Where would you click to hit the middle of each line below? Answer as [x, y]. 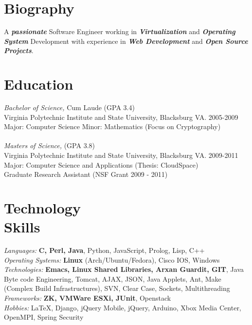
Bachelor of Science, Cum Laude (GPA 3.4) [69, 107]
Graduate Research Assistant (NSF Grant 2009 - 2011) [86, 174]
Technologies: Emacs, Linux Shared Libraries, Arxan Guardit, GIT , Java [124, 269]
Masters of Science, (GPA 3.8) [49, 145]
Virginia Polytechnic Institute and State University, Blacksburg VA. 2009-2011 [121, 155]
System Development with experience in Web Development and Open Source [126, 41]
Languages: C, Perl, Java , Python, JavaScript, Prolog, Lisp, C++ [104, 250]
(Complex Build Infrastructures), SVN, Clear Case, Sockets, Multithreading [117, 288]
